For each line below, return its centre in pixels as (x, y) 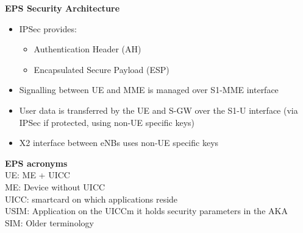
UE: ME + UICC (37, 175)
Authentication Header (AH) (87, 49)
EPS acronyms (36, 163)
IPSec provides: (48, 28)
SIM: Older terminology (49, 222)
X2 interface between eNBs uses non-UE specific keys (119, 143)
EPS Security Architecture (62, 8)
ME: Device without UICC (55, 186)
